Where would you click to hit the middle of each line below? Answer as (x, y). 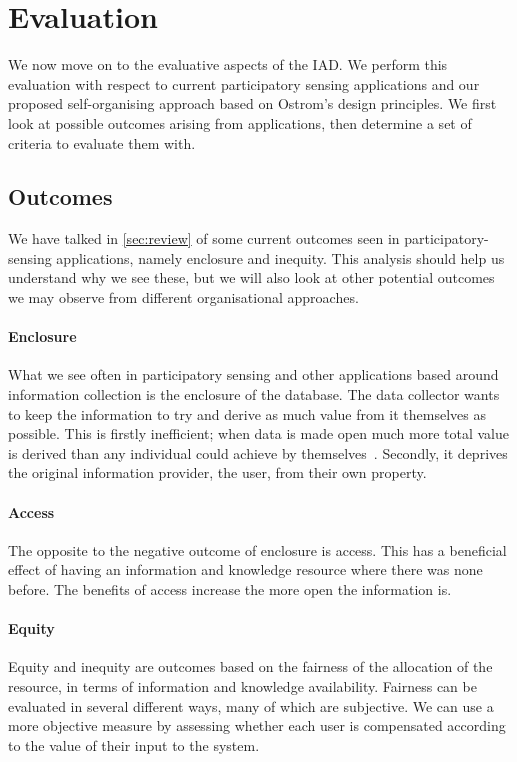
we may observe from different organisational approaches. (183, 297)
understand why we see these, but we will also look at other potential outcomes (251, 277)
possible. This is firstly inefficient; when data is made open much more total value (259, 433)
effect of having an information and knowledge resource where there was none (245, 569)
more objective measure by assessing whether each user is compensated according (257, 725)
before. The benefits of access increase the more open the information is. (230, 589)
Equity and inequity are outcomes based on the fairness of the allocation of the (250, 666)
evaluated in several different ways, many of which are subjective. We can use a (251, 705)
